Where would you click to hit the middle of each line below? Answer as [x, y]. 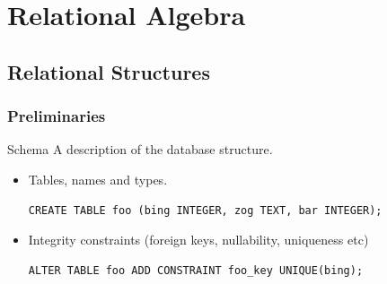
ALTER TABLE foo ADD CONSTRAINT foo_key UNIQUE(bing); [196, 270]
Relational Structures [109, 71]
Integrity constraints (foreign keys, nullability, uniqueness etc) [198, 240]
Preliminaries [57, 116]
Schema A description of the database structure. [140, 149]
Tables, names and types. [98, 179]
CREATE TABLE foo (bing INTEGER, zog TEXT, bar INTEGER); [205, 210]
